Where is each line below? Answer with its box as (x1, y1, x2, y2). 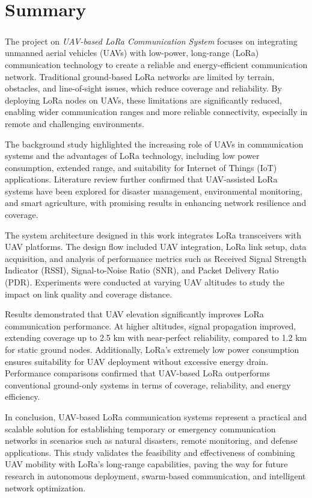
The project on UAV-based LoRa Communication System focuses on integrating (5, 34, 298, 47)
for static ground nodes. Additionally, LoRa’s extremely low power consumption (5, 343, 299, 355)
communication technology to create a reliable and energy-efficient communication (5, 58, 308, 70)
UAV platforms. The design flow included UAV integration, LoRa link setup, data (5, 240, 307, 253)
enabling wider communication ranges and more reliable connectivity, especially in (5, 105, 308, 118)
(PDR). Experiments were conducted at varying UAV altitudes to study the (5, 276, 285, 288)
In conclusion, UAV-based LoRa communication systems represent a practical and (5, 410, 307, 423)
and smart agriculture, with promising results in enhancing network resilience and (5, 196, 307, 209)
